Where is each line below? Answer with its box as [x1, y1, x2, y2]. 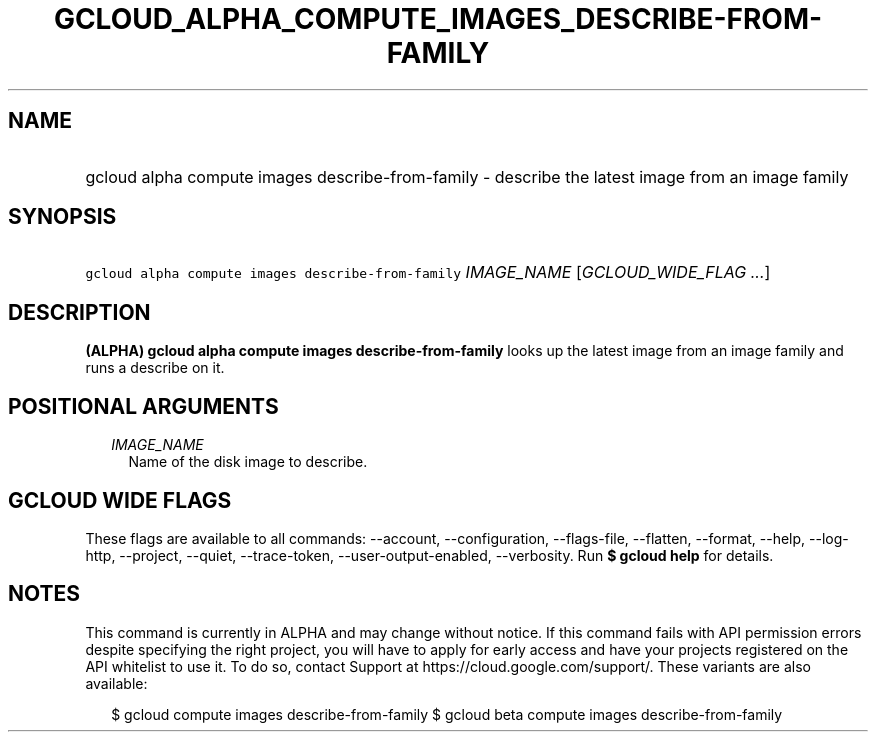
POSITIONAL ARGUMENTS [8, 393, 279, 419]
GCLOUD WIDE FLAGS [8, 487, 232, 513]
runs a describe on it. [85, 359, 225, 377]
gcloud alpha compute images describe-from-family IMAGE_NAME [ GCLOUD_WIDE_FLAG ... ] [85, 262, 771, 283]
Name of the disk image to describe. [128, 453, 368, 471]
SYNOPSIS [8, 204, 117, 230]
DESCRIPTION [8, 299, 151, 325]
